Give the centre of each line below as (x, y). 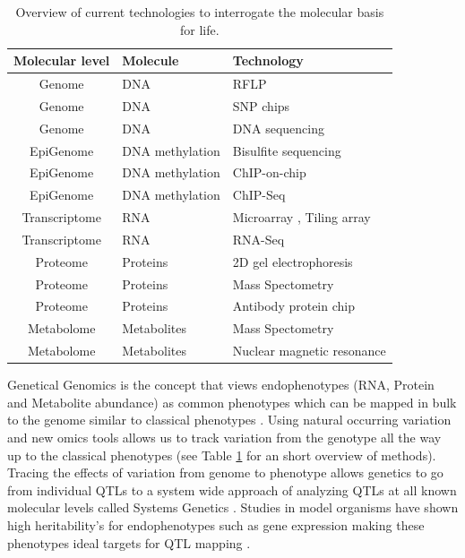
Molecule (151, 60)
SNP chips (261, 105)
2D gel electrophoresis (293, 261)
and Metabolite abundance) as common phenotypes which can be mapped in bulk (232, 402)
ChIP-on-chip (269, 172)
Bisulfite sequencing (287, 150)
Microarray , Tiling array (301, 217)
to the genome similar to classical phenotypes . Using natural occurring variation (229, 420)
